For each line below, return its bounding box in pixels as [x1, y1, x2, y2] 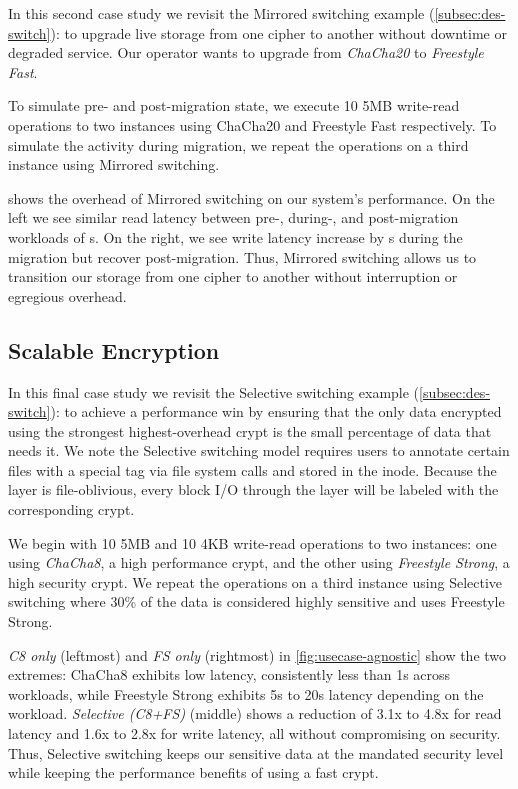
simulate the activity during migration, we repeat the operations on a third [8, 134, 469, 155]
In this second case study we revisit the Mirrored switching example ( [8, 3, 435, 23]
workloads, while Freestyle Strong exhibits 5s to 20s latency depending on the [8, 683, 484, 704]
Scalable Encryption [8, 334, 220, 365]
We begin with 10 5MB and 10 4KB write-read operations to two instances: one [8, 532, 497, 553]
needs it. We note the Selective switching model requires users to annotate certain [8, 440, 510, 461]
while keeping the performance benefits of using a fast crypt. [8, 762, 379, 783]
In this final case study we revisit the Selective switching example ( [8, 381, 420, 402]
